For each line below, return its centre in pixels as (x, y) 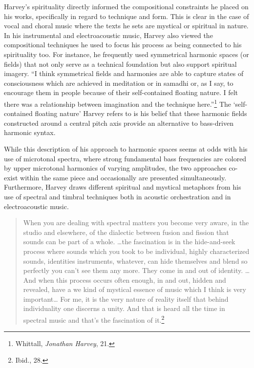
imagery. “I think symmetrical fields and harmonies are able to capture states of (124, 73)
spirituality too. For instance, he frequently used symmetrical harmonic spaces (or (127, 54)
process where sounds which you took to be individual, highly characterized (136, 251)
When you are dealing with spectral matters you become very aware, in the (136, 223)
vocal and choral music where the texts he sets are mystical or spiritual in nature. (126, 26)
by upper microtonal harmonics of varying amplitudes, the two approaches (115, 168)
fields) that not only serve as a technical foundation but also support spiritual (120, 64)
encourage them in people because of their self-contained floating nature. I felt (121, 92)
